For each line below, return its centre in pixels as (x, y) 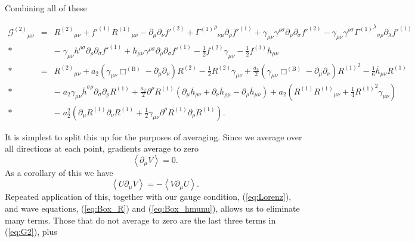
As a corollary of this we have (59, 172)
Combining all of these (46, 8)
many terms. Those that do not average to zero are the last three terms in (140, 220)
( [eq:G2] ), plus (31, 232)
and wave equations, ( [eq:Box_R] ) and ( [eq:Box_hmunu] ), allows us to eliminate (152, 208)
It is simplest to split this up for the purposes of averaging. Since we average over (154, 136)
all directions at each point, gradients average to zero (102, 148)
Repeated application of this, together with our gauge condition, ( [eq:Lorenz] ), (148, 197)
